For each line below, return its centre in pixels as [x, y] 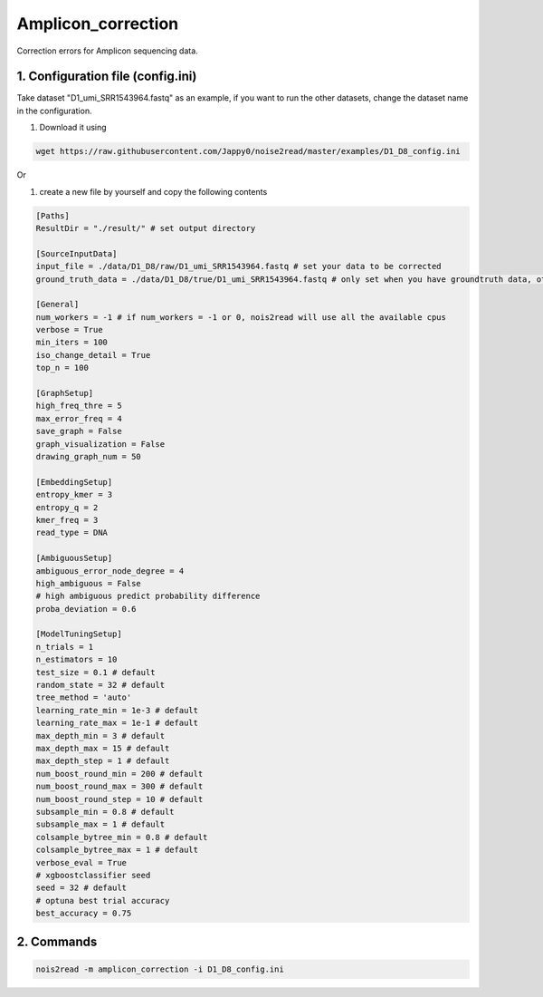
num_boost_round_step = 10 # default [119, 799]
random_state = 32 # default [100, 685]
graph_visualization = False [100, 444]
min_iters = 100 [72, 343]
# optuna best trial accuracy [103, 900]
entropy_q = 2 [67, 507]
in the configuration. [54, 111]
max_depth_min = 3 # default [100, 736]
